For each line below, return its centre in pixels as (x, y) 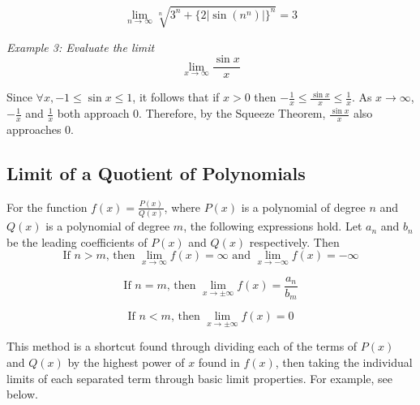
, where (182, 207)
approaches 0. (40, 129)
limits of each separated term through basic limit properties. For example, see (200, 378)
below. (22, 394)
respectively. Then (294, 241)
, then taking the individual (344, 362)
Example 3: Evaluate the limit (81, 47)
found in (219, 362)
